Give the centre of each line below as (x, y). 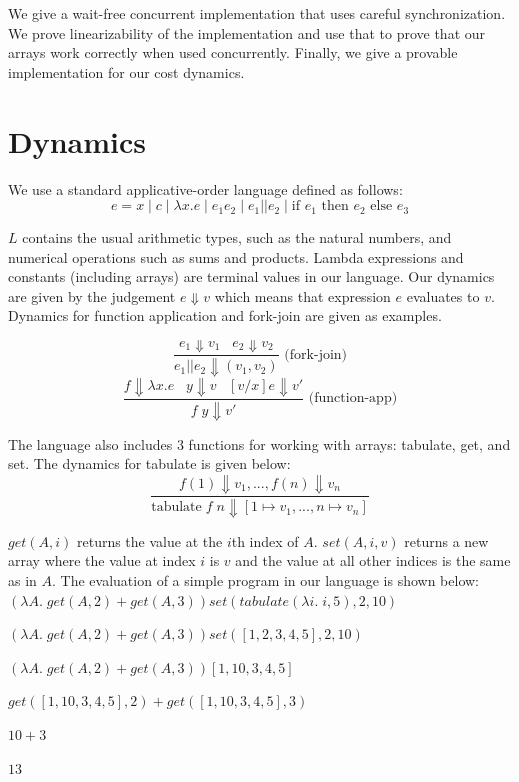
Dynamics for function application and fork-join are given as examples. (225, 315)
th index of (265, 540)
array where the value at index (102, 560)
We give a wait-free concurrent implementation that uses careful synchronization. (257, 13)
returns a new (446, 540)
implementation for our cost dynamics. (126, 71)
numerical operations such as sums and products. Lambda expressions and (236, 256)
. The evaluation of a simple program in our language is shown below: (265, 580)
